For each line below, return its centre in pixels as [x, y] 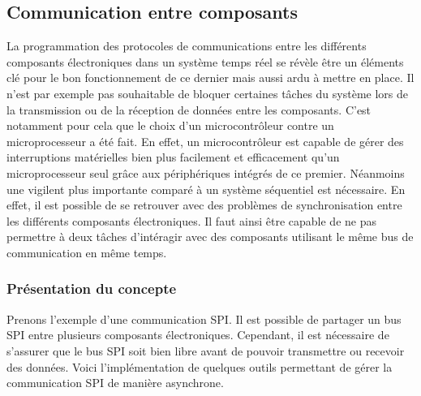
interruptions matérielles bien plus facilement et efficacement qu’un [173, 157]
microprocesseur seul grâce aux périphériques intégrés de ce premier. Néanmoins [206, 172]
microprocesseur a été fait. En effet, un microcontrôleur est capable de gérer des [205, 141]
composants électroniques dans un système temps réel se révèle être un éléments [205, 61]
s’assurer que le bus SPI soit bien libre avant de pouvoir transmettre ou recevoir [206, 350]
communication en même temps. [87, 252]
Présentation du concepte [92, 288]
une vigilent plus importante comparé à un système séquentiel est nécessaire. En [206, 189]
